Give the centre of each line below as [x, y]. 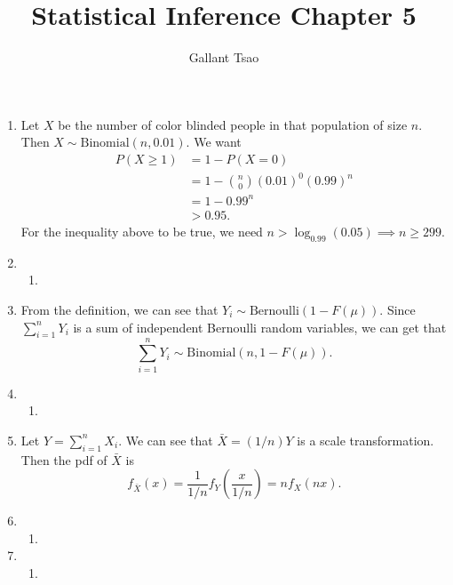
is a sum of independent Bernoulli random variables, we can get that [260, 327]
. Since [397, 310]
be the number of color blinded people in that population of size [233, 124]
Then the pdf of [64, 459]
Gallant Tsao [224, 57]
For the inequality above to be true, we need [142, 232]
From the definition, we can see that [119, 310]
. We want [214, 142]
